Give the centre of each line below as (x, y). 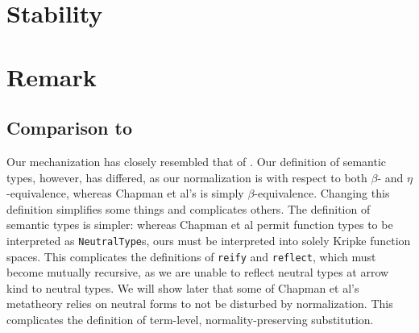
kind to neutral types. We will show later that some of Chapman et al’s (183, 287)
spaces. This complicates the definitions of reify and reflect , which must (191, 256)
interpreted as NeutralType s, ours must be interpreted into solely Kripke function (209, 240)
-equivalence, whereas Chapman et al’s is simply (125, 193)
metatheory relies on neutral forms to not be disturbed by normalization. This (200, 304)
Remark (52, 76)
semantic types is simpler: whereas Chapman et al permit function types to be (200, 225)
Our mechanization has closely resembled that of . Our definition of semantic (196, 161)
